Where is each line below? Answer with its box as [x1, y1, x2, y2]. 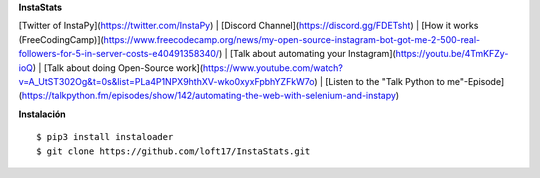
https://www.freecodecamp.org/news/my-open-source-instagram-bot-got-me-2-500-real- [103, 33, 481, 45]
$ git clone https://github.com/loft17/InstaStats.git [36, 145, 311, 157]
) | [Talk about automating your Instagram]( [218, 48, 397, 60]
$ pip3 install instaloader [36, 131, 174, 143]
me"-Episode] [446, 75, 505, 87]
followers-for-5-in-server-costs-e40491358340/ [18, 48, 220, 60]
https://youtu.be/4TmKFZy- [395, 48, 509, 60]
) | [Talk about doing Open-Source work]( [32, 61, 204, 74]
